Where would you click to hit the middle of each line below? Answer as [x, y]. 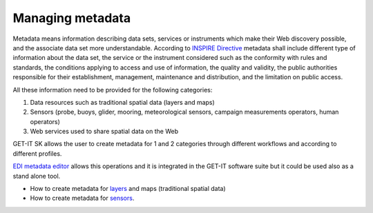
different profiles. [37, 153]
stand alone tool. [37, 176]
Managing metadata [72, 18]
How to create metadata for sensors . [82, 198]
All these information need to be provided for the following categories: [113, 90]
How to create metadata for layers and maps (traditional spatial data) [128, 189]
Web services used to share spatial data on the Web [104, 132]
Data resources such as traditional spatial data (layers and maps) [123, 102]
